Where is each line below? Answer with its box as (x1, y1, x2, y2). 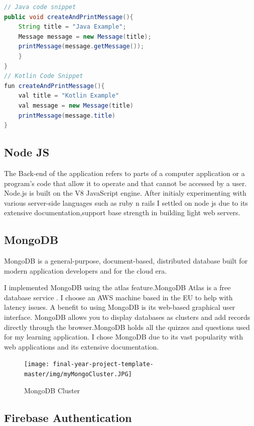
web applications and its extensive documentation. (4, 341, 159, 352)
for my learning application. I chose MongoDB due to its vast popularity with (4, 331, 243, 342)
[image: (24, 361, 50, 368)
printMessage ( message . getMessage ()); (18, 43, 145, 50)
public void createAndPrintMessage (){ (4, 13, 134, 21)
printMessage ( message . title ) (18, 112, 115, 119)
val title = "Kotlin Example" (18, 92, 119, 100)
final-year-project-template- (53, 361, 154, 368)
